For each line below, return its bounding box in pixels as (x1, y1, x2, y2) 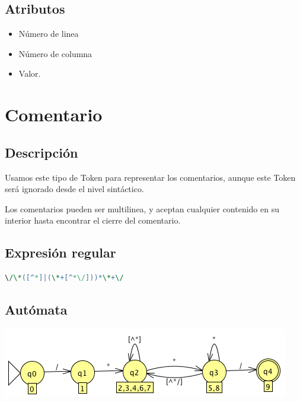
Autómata (5, 300, 68, 319)
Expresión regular (5, 243, 116, 262)
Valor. (18, 67, 41, 80)
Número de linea (18, 27, 79, 40)
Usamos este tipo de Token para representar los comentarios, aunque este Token (5, 171, 296, 183)
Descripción (5, 143, 78, 161)
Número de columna (18, 47, 92, 59)
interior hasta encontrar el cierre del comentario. (5, 214, 181, 227)
